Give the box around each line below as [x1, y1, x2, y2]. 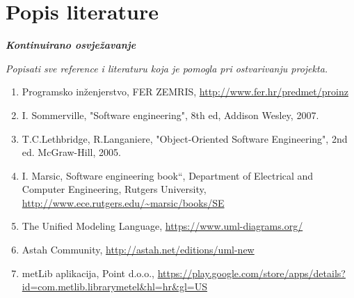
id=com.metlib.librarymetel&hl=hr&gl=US [22, 279, 207, 294]
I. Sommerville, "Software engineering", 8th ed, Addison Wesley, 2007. [22, 107, 319, 122]
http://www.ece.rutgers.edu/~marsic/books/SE [22, 195, 225, 210]
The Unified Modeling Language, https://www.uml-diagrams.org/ [22, 219, 303, 233]
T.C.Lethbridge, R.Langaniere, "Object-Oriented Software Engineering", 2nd [22, 131, 348, 146]
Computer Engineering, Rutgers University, [22, 182, 207, 196]
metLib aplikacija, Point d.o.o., [22, 265, 155, 280]
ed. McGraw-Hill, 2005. [22, 145, 121, 159]
